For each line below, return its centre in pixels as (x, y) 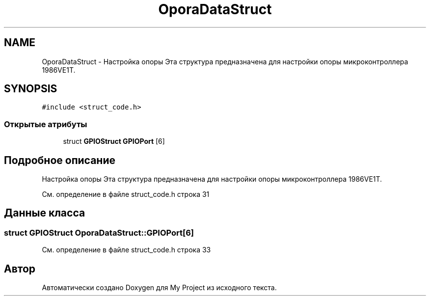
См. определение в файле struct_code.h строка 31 (126, 194)
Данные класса (45, 213)
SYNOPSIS (31, 89)
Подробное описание (60, 160)
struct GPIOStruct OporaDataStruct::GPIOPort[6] (99, 232)
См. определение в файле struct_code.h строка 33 (126, 250)
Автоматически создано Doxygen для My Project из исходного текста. (159, 288)
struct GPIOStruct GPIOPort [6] (114, 141)
